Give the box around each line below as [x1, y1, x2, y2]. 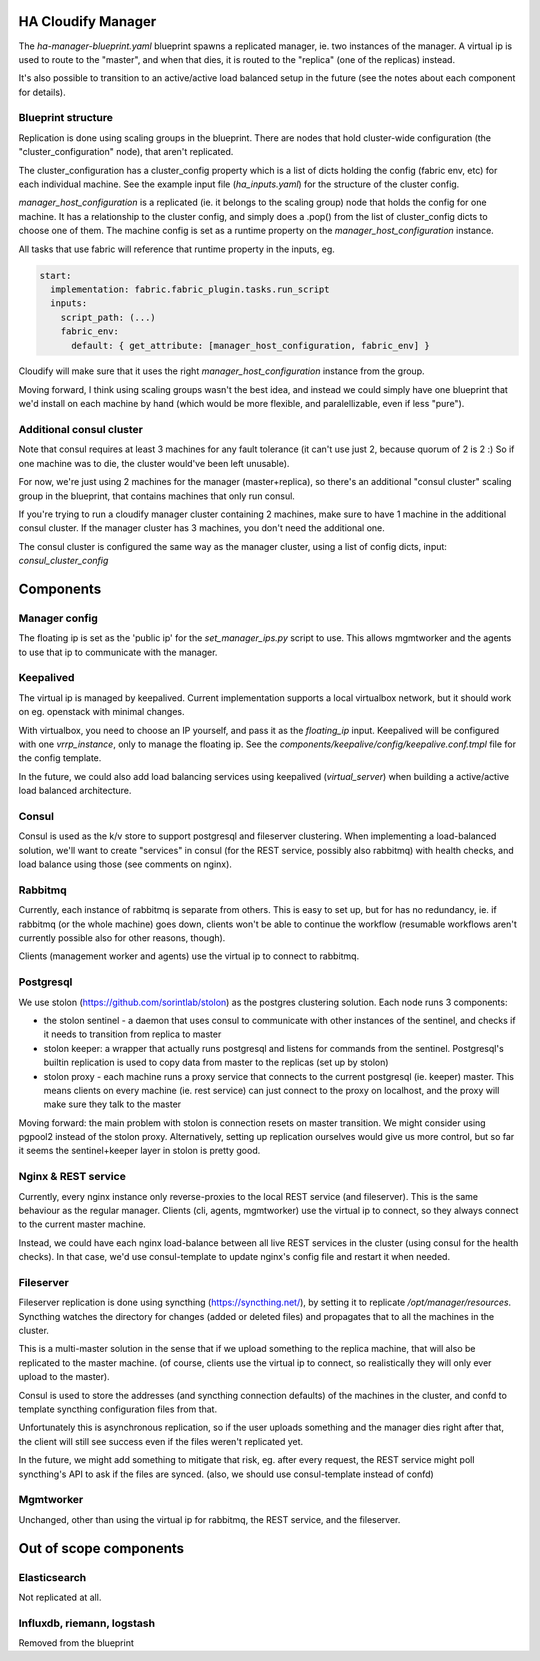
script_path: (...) [60, 311, 157, 323]
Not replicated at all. [18, 1591, 102, 1603]
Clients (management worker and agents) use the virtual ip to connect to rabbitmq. [18, 950, 360, 962]
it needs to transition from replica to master [43, 1028, 222, 1040]
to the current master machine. [18, 1218, 147, 1230]
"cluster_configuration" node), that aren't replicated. [18, 146, 234, 158]
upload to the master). [18, 1371, 110, 1383]
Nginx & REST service [18, 1170, 127, 1184]
